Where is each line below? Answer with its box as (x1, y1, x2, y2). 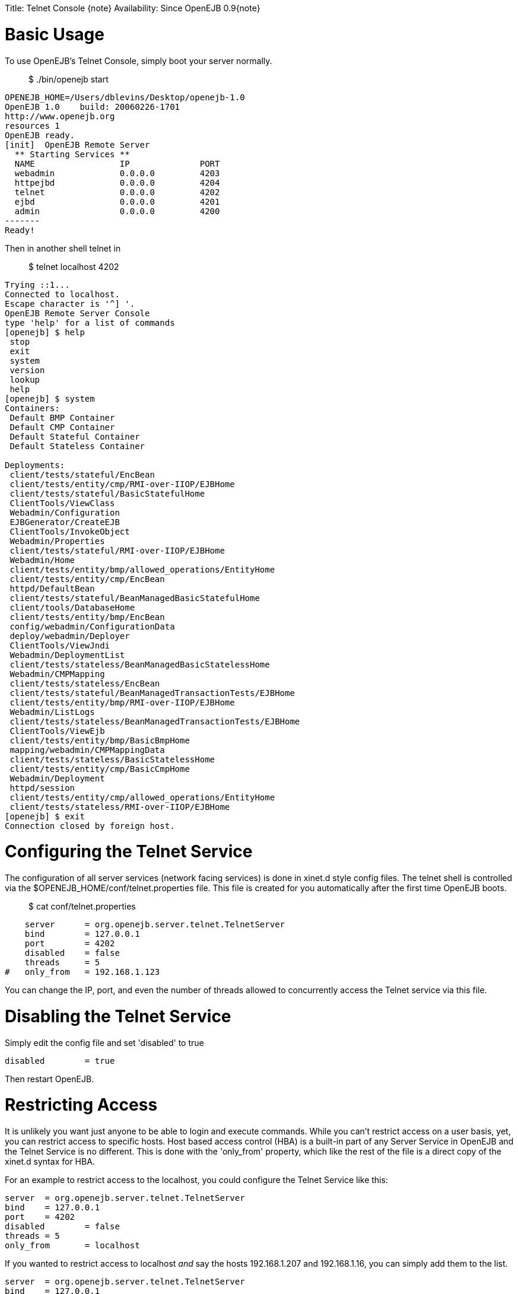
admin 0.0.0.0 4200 (14, 206, 220, 216)
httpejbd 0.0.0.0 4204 (14, 177, 220, 187)
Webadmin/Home (9, 555, 75, 565)
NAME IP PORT (14, 158, 220, 168)
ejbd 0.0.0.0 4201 (14, 196, 220, 206)
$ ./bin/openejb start (28, 74, 109, 84)
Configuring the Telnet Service (5, 841, 253, 862)
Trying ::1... (5, 279, 70, 290)
